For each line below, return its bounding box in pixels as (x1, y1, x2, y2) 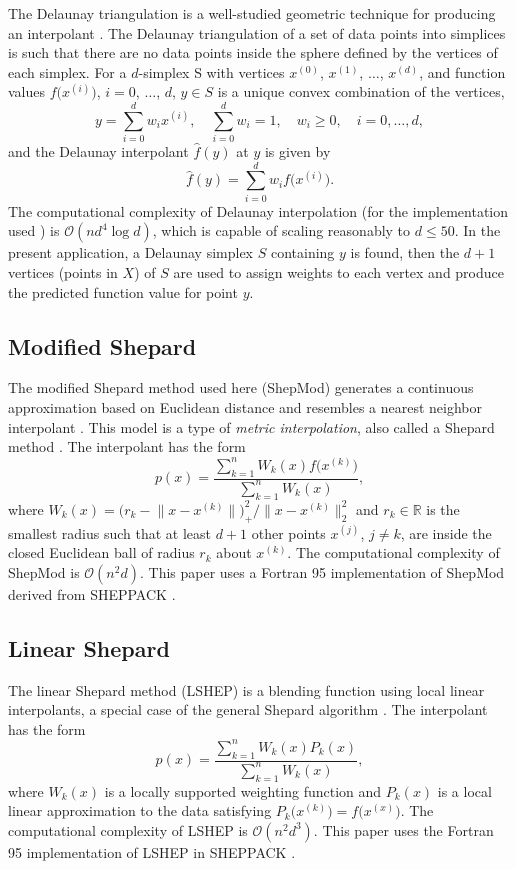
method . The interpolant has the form (8, 436, 246, 457)
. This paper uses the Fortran (313, 819, 494, 840)
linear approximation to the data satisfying (8, 800, 272, 821)
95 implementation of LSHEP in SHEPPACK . (8, 841, 296, 862)
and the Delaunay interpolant (8, 141, 189, 162)
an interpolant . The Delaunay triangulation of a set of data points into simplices (8, 22, 506, 43)
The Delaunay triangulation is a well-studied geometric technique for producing (8, 3, 496, 23)
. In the (454, 220, 501, 241)
